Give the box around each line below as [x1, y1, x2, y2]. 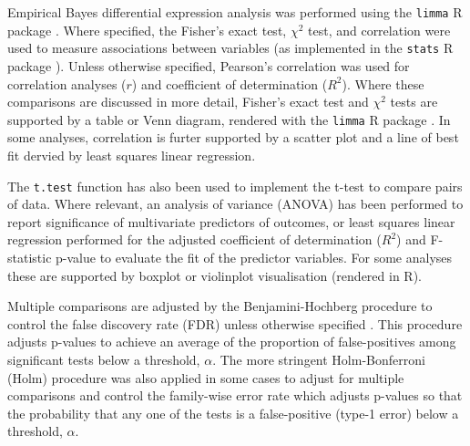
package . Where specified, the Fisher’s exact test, [7, 20, 287, 39]
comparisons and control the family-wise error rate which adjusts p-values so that [7, 386, 463, 405]
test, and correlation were [308, 20, 451, 39]
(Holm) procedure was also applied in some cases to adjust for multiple [7, 368, 404, 387]
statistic [7, 247, 52, 266]
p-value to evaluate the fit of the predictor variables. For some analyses [56, 247, 453, 266]
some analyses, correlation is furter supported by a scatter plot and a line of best [7, 128, 459, 147]
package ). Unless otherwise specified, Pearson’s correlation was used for [7, 56, 410, 75]
